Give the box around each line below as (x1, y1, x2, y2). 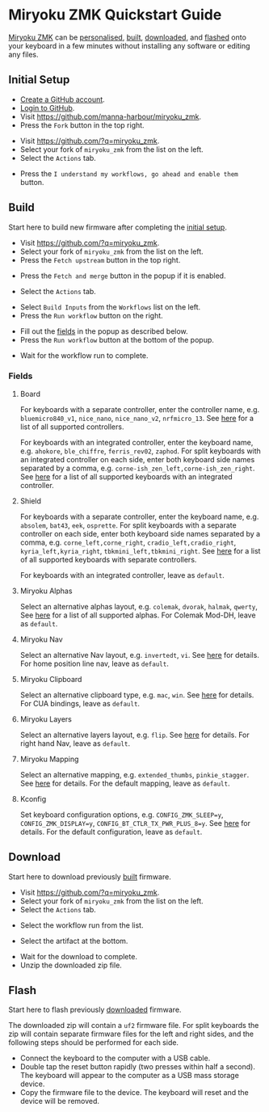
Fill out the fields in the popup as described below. (19, 326, 188, 336)
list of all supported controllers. (19, 422, 124, 432)
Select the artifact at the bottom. (19, 936, 128, 946)
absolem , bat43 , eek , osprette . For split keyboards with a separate (19, 520, 237, 530)
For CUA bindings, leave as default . (19, 698, 140, 708)
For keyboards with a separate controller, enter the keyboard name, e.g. (19, 512, 259, 521)
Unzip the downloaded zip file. (19, 960, 123, 970)
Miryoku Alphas (19, 586, 73, 596)
